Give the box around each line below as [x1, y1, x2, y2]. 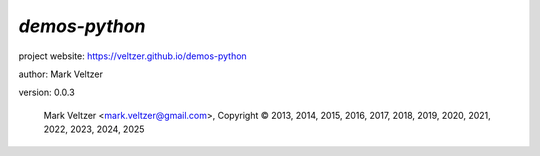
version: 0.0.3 [18, 86, 75, 99]
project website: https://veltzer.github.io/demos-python [18, 50, 247, 62]
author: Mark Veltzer [18, 68, 104, 80]
